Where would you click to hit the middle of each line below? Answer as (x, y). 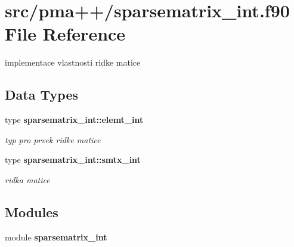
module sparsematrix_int (56, 237)
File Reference (65, 34)
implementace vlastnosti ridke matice (73, 62)
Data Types (41, 95)
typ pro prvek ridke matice (53, 139)
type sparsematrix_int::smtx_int (73, 160)
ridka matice (27, 179)
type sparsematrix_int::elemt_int (74, 120)
